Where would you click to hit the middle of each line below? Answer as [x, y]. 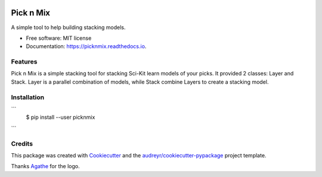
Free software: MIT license [59, 38]
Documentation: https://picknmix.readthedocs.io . [86, 46]
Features [24, 62]
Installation [28, 97]
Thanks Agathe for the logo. [45, 166]
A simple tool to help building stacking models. [68, 27]
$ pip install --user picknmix [61, 117]
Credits [22, 144]
